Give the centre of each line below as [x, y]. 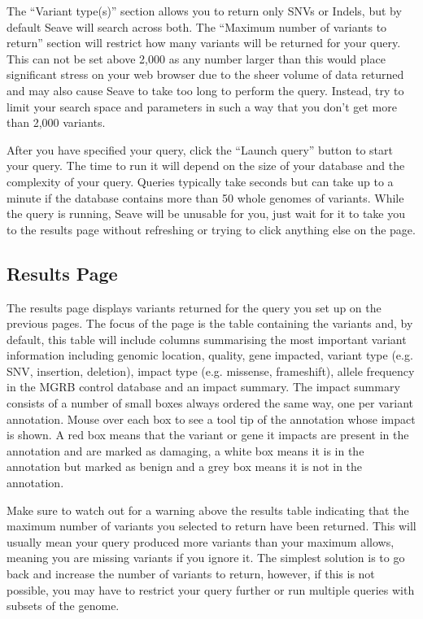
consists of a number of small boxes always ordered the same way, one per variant [210, 403]
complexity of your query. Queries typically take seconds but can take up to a [200, 181]
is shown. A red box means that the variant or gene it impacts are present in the [208, 435]
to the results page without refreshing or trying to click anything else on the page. [211, 229]
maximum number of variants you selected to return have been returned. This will [211, 526]
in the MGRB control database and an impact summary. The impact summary [203, 387]
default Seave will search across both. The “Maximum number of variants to [197, 26]
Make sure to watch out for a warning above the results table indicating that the [208, 510]
